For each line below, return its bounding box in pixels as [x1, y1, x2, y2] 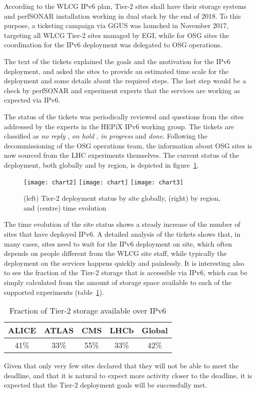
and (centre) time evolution [24, 202, 106, 213]
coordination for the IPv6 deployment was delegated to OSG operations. [4, 39, 223, 50]
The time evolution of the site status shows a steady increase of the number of [4, 219, 240, 229]
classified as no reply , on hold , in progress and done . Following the [4, 131, 208, 141]
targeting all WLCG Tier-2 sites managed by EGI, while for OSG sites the [4, 30, 229, 40]
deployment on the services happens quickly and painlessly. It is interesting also [4, 257, 244, 268]
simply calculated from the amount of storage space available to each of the [4, 277, 232, 287]
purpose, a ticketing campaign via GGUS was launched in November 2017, [4, 20, 229, 31]
